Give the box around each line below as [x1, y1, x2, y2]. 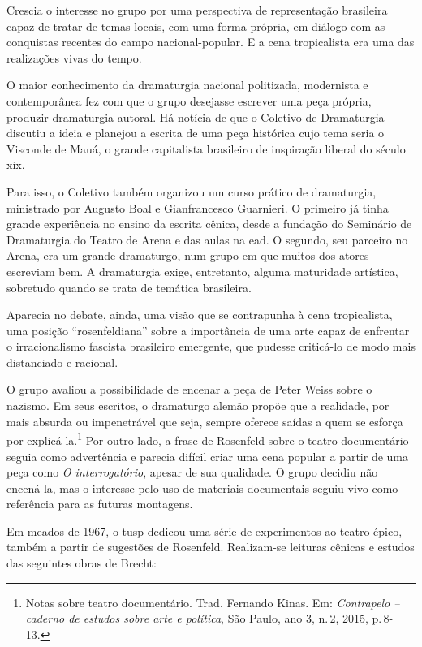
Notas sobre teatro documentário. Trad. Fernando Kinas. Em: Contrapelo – [25, 593, 400, 610]
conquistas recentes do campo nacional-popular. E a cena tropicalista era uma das [6, 33, 415, 50]
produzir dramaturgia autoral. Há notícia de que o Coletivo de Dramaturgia [6, 108, 385, 125]
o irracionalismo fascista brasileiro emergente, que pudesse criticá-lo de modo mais [6, 338, 416, 355]
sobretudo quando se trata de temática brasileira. [6, 278, 252, 295]
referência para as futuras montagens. [6, 495, 193, 512]
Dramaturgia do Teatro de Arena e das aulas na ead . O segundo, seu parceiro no [6, 231, 408, 248]
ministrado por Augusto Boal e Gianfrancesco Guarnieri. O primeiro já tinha [6, 199, 389, 216]
